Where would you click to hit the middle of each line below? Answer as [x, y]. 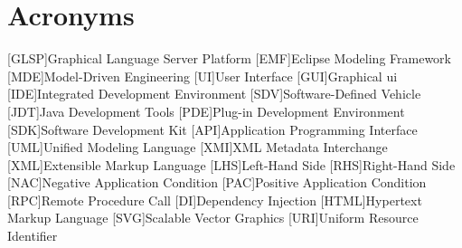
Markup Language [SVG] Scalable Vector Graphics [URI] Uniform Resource [213, 218]
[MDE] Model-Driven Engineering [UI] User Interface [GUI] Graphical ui [203, 76]
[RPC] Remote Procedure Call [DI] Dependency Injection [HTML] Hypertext [215, 200]
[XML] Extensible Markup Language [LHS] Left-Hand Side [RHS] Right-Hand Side [231, 164]
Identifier [33, 236]
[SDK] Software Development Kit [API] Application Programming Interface [212, 129]
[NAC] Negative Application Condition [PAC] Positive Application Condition [217, 182]
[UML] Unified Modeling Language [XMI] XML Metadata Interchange [198, 147]
